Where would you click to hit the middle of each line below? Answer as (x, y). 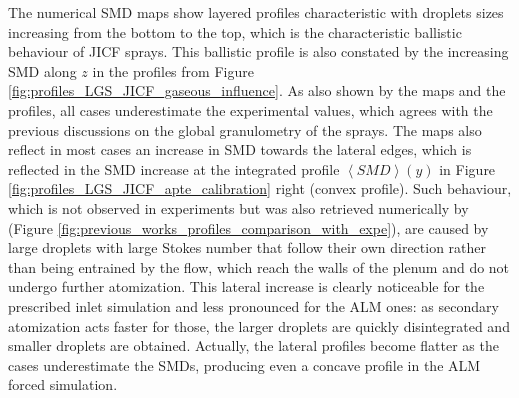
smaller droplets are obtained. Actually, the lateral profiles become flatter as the (253, 345)
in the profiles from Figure (173, 70)
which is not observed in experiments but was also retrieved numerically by (238, 207)
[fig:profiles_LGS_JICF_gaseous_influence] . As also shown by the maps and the (257, 90)
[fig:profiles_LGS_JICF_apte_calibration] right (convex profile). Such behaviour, (260, 188)
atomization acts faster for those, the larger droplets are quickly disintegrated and (259, 325)
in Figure (467, 168)
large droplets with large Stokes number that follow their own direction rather (247, 247)
